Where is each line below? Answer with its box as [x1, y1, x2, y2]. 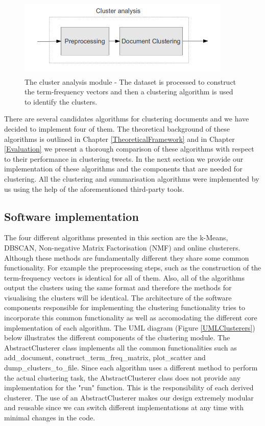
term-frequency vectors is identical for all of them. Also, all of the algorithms [4, 272, 245, 283]
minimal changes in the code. [4, 412, 95, 423]
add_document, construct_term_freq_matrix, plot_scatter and [4, 352, 206, 363]
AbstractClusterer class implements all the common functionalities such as [4, 342, 237, 353]
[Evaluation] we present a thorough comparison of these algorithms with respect [4, 143, 254, 154]
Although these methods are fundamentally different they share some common [4, 252, 249, 263]
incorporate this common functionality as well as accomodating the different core [4, 312, 257, 323]
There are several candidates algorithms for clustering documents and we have [4, 113, 249, 124]
